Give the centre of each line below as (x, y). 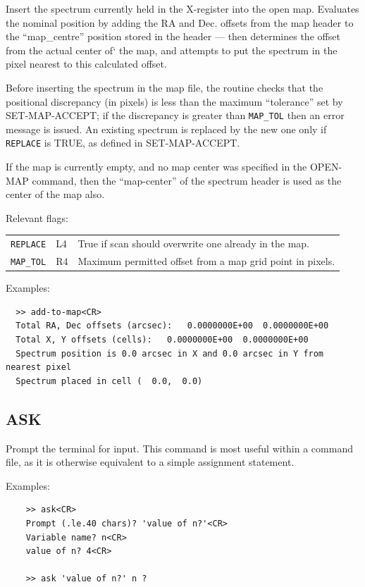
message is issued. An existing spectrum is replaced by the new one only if (166, 129)
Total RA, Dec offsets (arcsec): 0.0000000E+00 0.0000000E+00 (172, 326)
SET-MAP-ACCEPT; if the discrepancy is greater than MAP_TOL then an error (175, 115)
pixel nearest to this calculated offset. (86, 64)
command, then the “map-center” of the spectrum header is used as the (187, 180)
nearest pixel (39, 367)
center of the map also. (55, 194)
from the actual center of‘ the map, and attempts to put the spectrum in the (172, 50)
